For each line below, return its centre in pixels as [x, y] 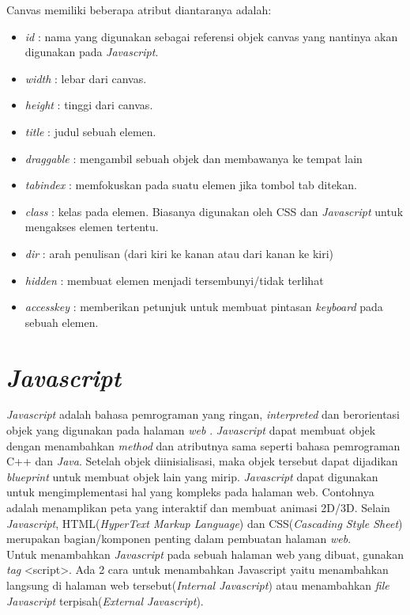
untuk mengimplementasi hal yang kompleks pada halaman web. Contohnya [190, 492]
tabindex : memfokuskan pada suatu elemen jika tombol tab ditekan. [191, 185]
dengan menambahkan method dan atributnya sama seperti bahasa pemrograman [203, 445]
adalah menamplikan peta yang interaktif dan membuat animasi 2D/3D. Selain [198, 507]
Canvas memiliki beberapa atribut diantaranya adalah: [139, 9]
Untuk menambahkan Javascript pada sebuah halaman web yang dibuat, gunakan [205, 554]
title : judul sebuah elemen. [90, 131]
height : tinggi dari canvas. [89, 105]
